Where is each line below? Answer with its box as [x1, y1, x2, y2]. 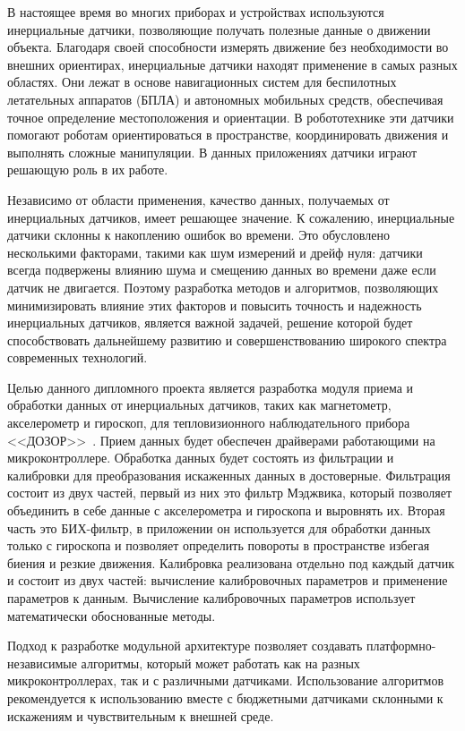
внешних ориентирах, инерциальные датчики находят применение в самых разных [7, 55, 458, 73]
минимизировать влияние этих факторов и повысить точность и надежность [7, 295, 422, 314]
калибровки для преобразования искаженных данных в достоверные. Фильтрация [7, 465, 451, 484]
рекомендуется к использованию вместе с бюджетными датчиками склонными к [7, 688, 443, 707]
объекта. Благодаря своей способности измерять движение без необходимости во [7, 38, 449, 56]
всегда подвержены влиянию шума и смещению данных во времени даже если [7, 260, 436, 279]
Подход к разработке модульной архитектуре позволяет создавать [7, 636, 363, 655]
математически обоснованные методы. [7, 606, 216, 625]
